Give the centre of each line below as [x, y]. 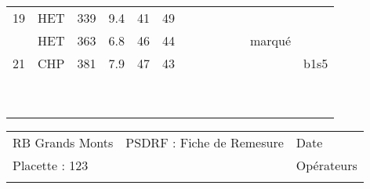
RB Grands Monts [63, 142]
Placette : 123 [51, 165]
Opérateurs [326, 165]
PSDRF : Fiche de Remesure [205, 142]
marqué [270, 40]
